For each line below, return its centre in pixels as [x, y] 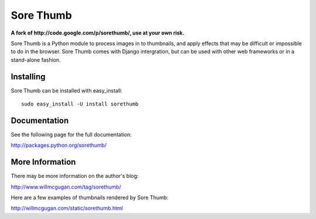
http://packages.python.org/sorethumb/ [59, 145]
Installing [28, 76]
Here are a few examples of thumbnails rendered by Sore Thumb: [90, 197]
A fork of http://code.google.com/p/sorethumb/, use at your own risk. [97, 33]
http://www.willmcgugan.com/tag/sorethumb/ [66, 187]
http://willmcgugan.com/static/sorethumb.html [67, 208]
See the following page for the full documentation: [71, 134]
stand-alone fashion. [36, 60]
